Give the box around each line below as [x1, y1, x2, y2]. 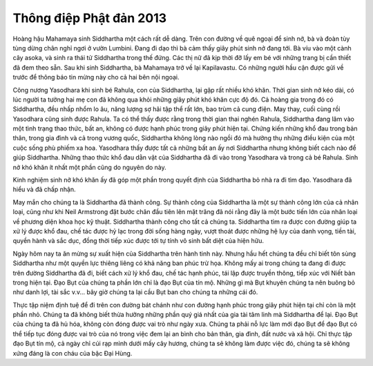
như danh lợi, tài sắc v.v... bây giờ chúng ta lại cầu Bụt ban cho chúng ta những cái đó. [12, 288, 258, 296]
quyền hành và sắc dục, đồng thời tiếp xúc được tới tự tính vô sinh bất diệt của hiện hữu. [12, 237, 264, 245]
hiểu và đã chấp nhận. [12, 185, 76, 193]
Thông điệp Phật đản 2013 [12, 10, 167, 26]
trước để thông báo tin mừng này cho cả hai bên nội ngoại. [12, 73, 180, 81]
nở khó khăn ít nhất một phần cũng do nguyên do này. [12, 163, 167, 171]
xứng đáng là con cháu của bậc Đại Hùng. [12, 349, 133, 357]
